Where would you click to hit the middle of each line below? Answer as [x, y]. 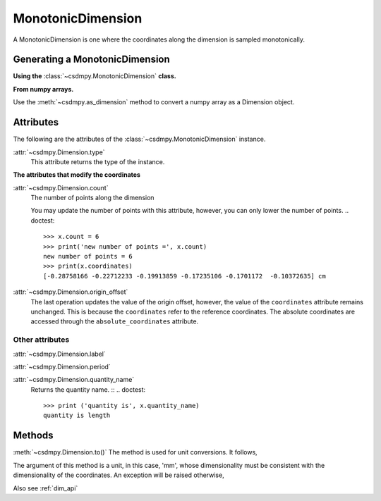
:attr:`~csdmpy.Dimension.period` [62, 366]
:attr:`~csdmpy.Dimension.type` [59, 152]
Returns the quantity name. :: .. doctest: [88, 389]
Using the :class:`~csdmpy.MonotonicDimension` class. [95, 76]
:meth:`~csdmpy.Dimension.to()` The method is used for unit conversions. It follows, [135, 452]
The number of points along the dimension [92, 198]
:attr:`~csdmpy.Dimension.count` [61, 187]
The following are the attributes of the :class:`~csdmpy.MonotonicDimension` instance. [139, 139]
